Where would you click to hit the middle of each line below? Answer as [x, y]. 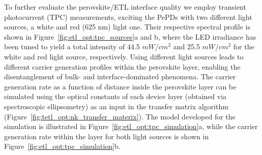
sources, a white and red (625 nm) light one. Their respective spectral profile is [127, 27]
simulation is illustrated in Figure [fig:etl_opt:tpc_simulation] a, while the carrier [131, 126]
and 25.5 [186, 46]
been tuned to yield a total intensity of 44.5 [72, 46]
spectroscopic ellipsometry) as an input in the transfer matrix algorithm [116, 106]
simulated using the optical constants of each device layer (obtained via [115, 96]
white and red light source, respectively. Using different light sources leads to [124, 56]
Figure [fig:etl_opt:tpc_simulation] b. [62, 146]
